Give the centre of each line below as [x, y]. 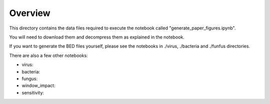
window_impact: [38, 85]
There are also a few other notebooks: [48, 55]
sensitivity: [33, 92]
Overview [30, 13]
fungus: [30, 78]
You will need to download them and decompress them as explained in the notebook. [97, 37]
